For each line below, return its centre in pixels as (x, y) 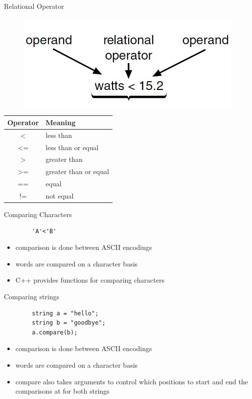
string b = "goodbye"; (69, 323)
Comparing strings (32, 296)
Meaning (61, 122)
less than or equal (72, 147)
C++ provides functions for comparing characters (90, 280)
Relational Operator (34, 6)
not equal (60, 195)
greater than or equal (77, 171)
